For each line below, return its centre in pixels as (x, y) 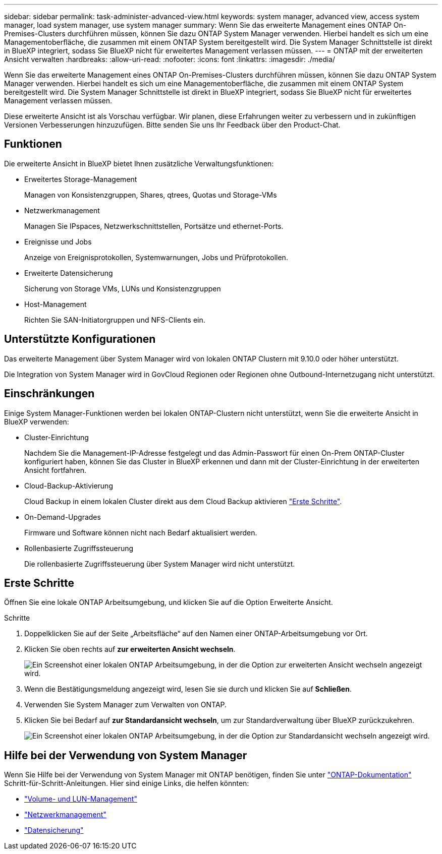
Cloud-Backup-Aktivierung (69, 485)
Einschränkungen (49, 394)
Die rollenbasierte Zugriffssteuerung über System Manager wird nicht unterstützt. (160, 564)
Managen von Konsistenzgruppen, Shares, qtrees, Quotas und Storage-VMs (151, 195)
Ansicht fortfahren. (56, 470)
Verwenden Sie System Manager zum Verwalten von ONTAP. (126, 705)
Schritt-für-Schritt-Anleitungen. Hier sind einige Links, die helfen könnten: (127, 783)
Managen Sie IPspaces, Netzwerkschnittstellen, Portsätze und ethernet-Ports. (154, 226)
